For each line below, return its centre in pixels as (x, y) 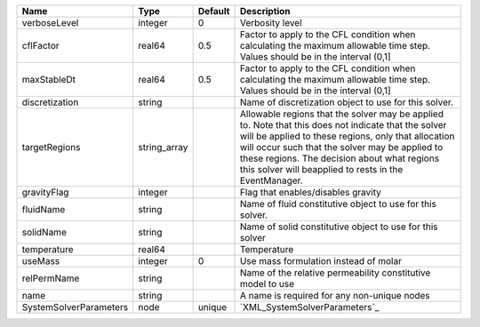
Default (214, 11)
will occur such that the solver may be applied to (341, 147)
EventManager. (271, 180)
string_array (163, 147)
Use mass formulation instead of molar (320, 261)
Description (265, 11)
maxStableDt (48, 80)
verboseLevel (50, 23)
